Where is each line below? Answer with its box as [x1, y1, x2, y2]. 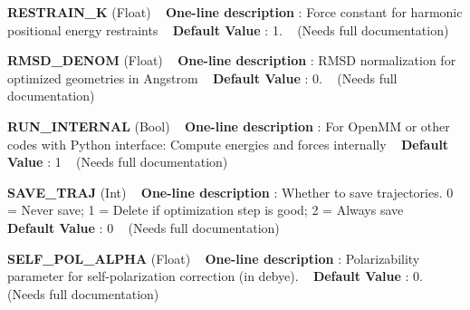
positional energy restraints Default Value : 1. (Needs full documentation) [7, 20, 449, 39]
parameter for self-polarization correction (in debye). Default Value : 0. [7, 266, 423, 286]
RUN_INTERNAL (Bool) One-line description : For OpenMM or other [7, 116, 450, 135]
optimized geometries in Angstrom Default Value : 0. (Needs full [7, 68, 398, 87]
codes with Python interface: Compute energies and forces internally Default [7, 134, 449, 153]
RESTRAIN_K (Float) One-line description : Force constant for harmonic [7, 3, 463, 21]
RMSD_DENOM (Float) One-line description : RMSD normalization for [7, 51, 456, 70]
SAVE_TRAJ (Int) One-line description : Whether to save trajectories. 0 [7, 182, 454, 201]
